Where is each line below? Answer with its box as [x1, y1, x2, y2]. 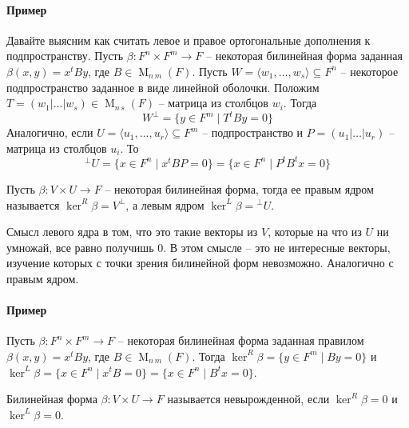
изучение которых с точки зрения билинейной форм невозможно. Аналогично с [6, 254, 394, 271]
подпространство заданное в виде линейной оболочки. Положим [6, 78, 320, 95]
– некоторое [340, 62, 399, 79]
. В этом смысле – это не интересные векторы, [163, 238, 391, 255]
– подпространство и [202, 124, 304, 141]
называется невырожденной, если [167, 390, 330, 407]
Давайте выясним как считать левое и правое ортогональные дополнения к [6, 31, 371, 48]
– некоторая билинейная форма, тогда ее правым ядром [105, 180, 374, 197]
